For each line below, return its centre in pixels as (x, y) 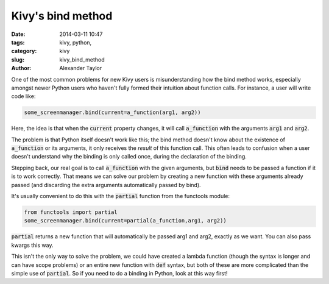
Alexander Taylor (81, 68)
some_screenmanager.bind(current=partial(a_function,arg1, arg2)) (125, 221)
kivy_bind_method (82, 59)
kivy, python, (76, 42)
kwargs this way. (32, 245)
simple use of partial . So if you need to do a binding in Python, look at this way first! (119, 273)
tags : (18, 42)
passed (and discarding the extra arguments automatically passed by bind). (106, 185)
